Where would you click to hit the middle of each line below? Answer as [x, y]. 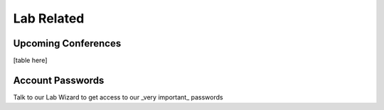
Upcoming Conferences [67, 43]
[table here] [30, 61]
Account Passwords [59, 80]
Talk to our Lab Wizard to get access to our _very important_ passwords [118, 97]
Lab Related [49, 18]
